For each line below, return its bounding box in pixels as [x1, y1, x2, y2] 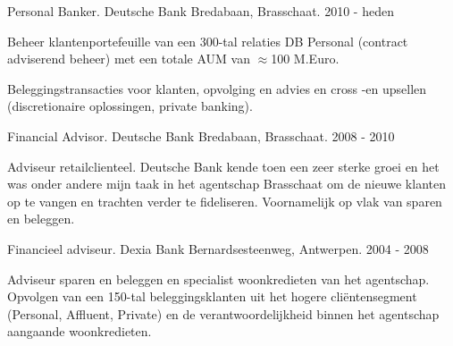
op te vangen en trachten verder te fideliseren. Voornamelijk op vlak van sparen [7, 191, 442, 210]
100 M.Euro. [271, 49, 340, 68]
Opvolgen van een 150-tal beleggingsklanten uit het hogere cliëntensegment [7, 287, 417, 306]
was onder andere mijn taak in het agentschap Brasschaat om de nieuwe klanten [7, 174, 446, 193]
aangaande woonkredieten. [7, 322, 152, 341]
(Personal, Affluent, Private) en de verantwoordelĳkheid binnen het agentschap [7, 304, 440, 323]
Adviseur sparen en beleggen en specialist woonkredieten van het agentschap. [7, 269, 430, 288]
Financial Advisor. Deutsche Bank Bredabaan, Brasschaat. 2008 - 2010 [7, 126, 395, 145]
